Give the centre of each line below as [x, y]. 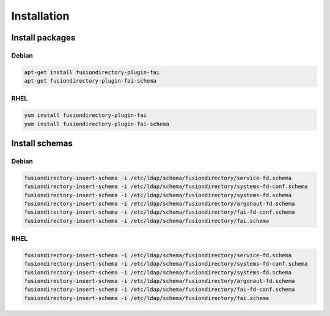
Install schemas [42, 144]
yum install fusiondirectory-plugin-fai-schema [97, 124]
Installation [40, 16]
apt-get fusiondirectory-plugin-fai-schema [90, 81]
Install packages [43, 38]
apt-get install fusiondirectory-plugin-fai [92, 72]
